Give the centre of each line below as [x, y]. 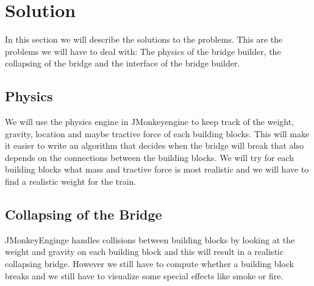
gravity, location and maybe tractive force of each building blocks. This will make [157, 133]
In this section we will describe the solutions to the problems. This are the [144, 39]
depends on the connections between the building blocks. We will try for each [149, 157]
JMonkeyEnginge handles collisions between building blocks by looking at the [150, 239]
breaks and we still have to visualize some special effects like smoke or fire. [144, 275]
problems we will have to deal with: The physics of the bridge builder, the [143, 51]
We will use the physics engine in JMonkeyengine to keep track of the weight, [150, 122]
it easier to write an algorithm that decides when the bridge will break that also [155, 145]
